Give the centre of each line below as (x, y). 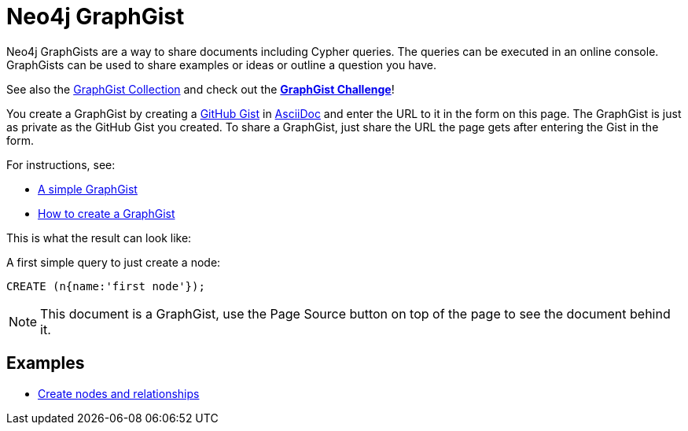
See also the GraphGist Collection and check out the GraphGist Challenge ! (201, 89)
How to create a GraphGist (107, 213)
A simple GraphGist (88, 189)
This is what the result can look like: (99, 238)
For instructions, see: (61, 164)
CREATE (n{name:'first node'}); (106, 286)
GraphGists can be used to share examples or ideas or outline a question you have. (221, 64)
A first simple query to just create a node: (114, 262)
